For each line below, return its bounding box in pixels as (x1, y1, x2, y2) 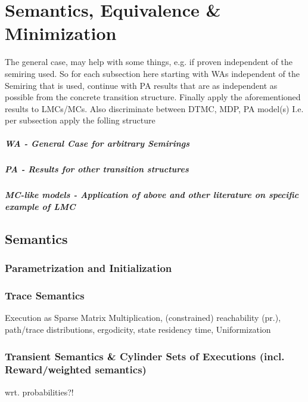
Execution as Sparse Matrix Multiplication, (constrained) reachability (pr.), (5, 311, 281, 324)
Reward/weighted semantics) (5, 362, 147, 377)
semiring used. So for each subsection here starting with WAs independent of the (5, 67, 300, 79)
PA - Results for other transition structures (5, 163, 189, 175)
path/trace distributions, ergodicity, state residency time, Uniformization (5, 323, 271, 336)
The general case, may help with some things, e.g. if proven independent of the (5, 55, 293, 68)
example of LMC (5, 200, 76, 212)
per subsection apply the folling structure (5, 114, 155, 126)
